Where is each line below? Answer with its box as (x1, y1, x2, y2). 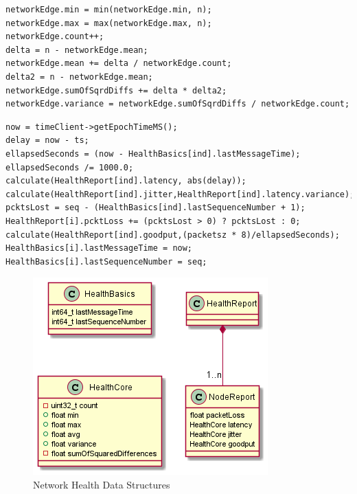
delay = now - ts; (5, 135, 89, 146)
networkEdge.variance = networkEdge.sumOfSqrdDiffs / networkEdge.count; (5, 99, 350, 109)
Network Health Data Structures (33, 477, 170, 491)
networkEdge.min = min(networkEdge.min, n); (5, 5, 212, 14)
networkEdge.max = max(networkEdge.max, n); (5, 18, 212, 28)
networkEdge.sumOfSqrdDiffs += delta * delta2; (5, 85, 227, 96)
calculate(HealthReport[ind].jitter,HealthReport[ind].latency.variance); (5, 189, 355, 199)
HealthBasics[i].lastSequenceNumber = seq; (5, 256, 207, 267)
